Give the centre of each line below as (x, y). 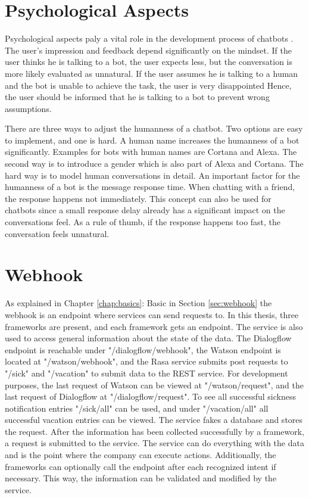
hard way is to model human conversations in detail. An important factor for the (152, 175)
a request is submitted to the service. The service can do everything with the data (154, 443)
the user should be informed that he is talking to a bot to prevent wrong (137, 97)
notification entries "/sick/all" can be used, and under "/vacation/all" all (137, 408)
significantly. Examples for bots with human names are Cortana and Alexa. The (151, 152)
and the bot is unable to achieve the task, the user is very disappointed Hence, (148, 85)
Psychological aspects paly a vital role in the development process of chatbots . (149, 38)
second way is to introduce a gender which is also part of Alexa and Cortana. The (154, 164)
